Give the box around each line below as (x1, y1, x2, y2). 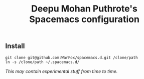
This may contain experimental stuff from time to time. (5, 68, 118, 74)
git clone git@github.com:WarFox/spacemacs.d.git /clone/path (5, 55, 138, 60)
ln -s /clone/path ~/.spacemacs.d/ (5, 59, 80, 64)
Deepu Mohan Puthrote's (31, 3, 138, 14)
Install (5, 42, 25, 50)
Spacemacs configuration (29, 13, 139, 25)
